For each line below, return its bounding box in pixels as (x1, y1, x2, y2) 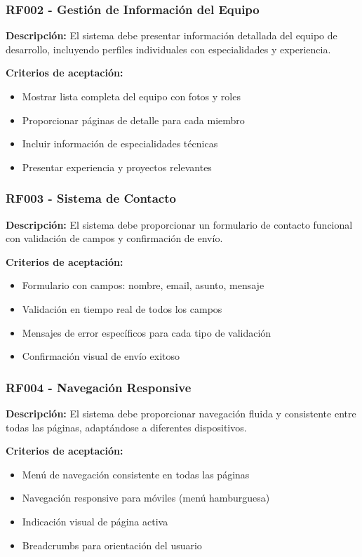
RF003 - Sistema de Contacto (6, 189, 176, 207)
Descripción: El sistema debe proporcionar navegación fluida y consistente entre (6, 405, 356, 420)
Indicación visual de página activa (22, 514, 168, 528)
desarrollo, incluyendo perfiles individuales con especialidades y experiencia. (6, 41, 331, 56)
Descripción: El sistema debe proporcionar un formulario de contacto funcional (6, 217, 353, 231)
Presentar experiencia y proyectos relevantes (22, 159, 212, 174)
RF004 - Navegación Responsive (6, 378, 192, 396)
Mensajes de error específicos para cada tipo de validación (22, 325, 271, 340)
